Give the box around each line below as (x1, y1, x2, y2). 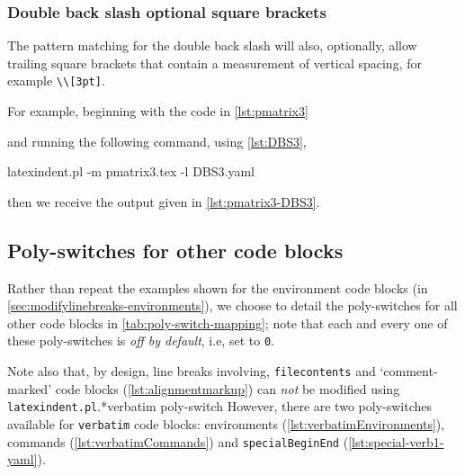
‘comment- (380, 362, 438, 381)
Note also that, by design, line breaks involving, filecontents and (7, 362, 376, 381)
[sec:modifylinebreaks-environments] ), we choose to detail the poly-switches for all (7, 296, 458, 315)
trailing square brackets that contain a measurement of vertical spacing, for (7, 53, 422, 72)
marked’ (7, 379, 52, 398)
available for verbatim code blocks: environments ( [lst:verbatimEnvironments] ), (7, 414, 445, 433)
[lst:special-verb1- (348, 432, 444, 451)
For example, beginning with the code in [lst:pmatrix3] (7, 102, 309, 121)
